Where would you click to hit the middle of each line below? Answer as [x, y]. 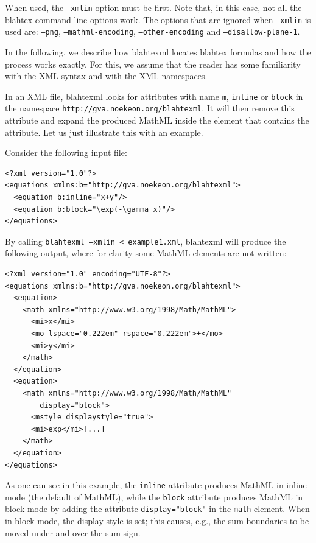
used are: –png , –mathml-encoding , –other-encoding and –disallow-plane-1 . [153, 31]
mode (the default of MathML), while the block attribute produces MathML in [154, 496]
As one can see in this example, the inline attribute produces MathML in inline [156, 485]
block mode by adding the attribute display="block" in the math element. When [157, 509]
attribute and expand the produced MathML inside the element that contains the [157, 120]
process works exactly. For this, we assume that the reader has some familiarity [153, 64]
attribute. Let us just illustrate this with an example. [104, 132]
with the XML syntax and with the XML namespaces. [106, 76]
